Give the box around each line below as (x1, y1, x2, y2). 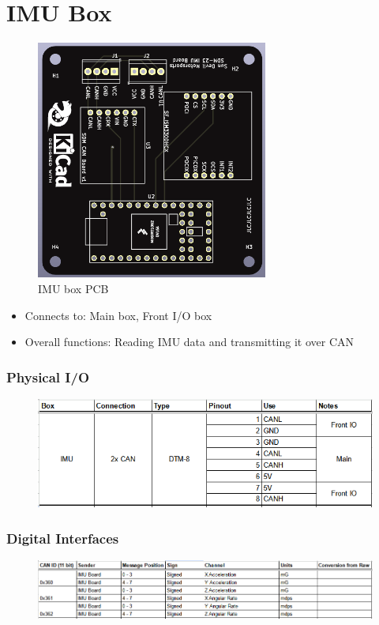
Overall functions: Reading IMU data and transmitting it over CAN (24, 333, 355, 350)
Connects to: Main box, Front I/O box (24, 307, 212, 323)
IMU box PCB (38, 280, 109, 297)
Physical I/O (6, 367, 90, 386)
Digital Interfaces (6, 528, 119, 548)
